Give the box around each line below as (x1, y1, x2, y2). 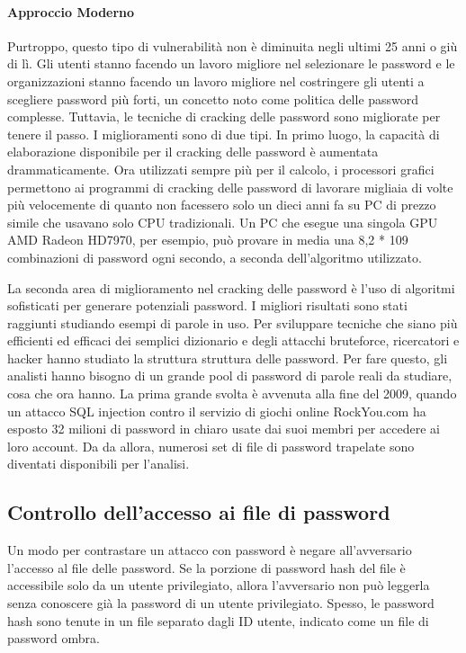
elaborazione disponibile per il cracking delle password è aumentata (7, 142, 379, 161)
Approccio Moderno (7, 2, 135, 21)
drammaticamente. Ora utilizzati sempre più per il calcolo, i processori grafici (7, 159, 435, 178)
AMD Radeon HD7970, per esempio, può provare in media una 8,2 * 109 (7, 230, 408, 249)
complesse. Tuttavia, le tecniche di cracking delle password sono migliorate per (7, 107, 441, 126)
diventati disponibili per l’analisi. (7, 454, 190, 473)
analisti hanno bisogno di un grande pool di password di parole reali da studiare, (7, 366, 453, 385)
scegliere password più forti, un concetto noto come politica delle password (7, 89, 419, 108)
